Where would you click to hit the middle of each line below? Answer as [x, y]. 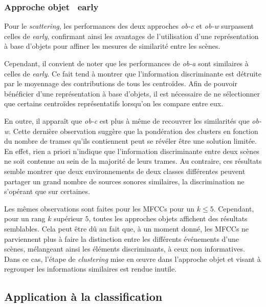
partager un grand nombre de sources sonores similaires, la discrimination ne [124, 181]
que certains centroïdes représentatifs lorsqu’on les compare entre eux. [114, 103]
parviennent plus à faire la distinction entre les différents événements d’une [122, 238]
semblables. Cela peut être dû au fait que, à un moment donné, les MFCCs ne [127, 228]
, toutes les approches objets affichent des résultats [168, 218]
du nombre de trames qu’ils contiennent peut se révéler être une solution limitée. [130, 141]
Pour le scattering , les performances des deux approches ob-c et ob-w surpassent [129, 26]
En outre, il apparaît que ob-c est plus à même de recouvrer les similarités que [127, 120]
